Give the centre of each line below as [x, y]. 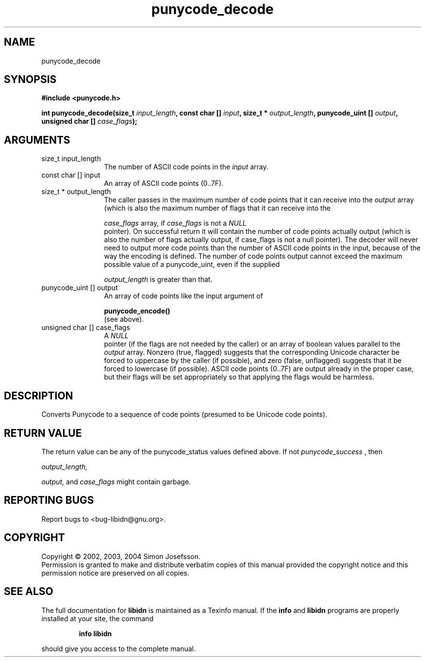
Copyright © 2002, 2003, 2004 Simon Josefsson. [121, 556]
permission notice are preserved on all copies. [115, 573]
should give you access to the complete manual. [119, 648]
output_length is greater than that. [158, 280]
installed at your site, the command [98, 618]
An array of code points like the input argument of [184, 296]
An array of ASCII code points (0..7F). [164, 183]
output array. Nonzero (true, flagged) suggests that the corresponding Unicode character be [252, 352]
